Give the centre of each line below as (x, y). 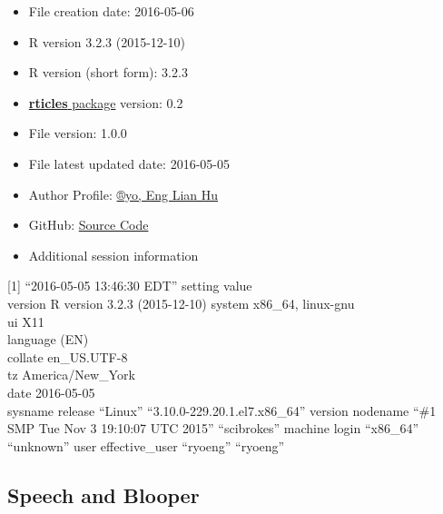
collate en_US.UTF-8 (68, 356)
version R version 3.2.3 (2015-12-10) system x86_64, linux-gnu (181, 303)
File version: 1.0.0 (78, 133)
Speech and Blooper (103, 494)
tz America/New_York (71, 375)
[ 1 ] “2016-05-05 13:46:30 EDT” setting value (130, 286)
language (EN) (48, 339)
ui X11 (26, 321)
